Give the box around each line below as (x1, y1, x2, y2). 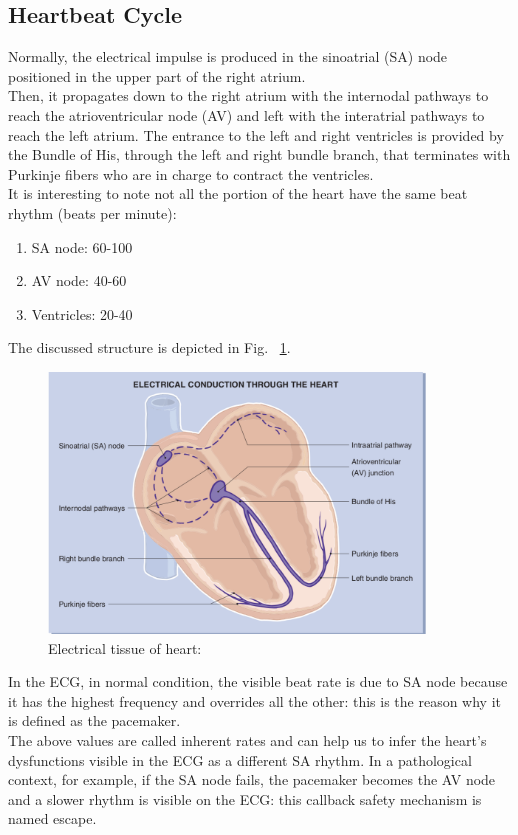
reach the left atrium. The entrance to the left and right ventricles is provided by (8, 124, 504, 145)
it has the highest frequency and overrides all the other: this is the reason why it (8, 690, 501, 711)
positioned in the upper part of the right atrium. (8, 65, 306, 86)
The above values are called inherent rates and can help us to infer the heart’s (8, 729, 487, 750)
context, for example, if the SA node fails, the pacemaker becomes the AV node (8, 769, 496, 790)
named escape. (8, 808, 97, 829)
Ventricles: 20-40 (31, 303, 133, 324)
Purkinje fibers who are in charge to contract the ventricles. (8, 163, 374, 184)
